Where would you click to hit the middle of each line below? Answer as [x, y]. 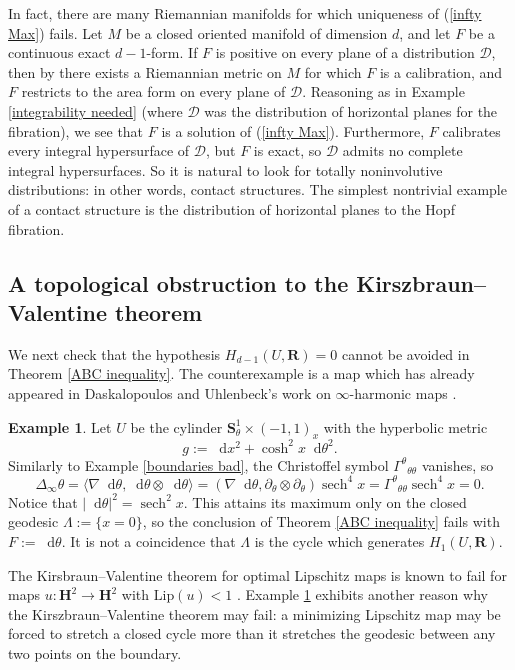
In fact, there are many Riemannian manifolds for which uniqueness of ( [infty [245, 13]
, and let [425, 32]
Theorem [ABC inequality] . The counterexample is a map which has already [241, 373]
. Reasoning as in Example [383, 91]
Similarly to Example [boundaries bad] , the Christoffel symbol [198, 464]
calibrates [471, 130]
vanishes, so [457, 464]
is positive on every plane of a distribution [345, 52]
